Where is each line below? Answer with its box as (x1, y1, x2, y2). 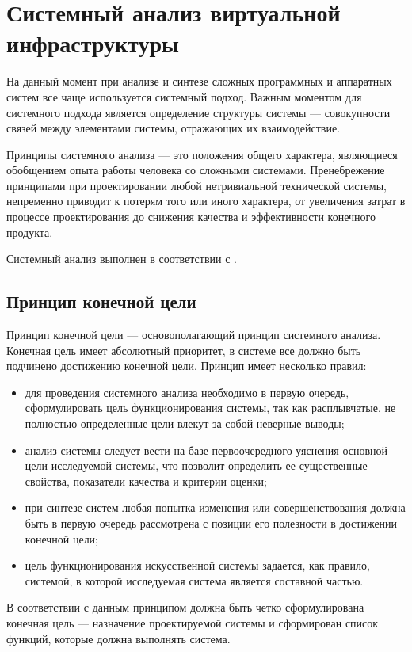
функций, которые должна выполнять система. (6, 630, 231, 646)
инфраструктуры (6, 27, 179, 59)
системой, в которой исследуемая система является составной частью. (25, 572, 364, 589)
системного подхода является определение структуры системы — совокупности (6, 104, 391, 120)
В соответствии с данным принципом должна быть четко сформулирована (6, 599, 364, 616)
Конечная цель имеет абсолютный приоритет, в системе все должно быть (6, 341, 361, 358)
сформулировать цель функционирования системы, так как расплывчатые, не (25, 399, 396, 416)
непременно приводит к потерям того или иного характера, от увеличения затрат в (6, 193, 406, 209)
